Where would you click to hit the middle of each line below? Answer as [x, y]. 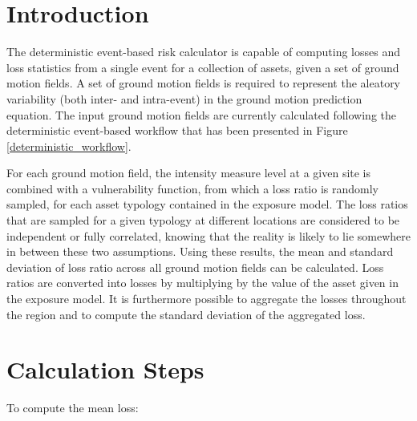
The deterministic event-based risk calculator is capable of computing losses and [204, 52]
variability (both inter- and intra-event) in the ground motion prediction [184, 98]
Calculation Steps [105, 369]
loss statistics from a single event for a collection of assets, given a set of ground [203, 67]
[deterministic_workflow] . [69, 146]
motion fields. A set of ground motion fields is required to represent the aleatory [204, 83]
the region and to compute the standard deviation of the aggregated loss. [186, 314]
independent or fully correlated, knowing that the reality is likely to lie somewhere [208, 235]
